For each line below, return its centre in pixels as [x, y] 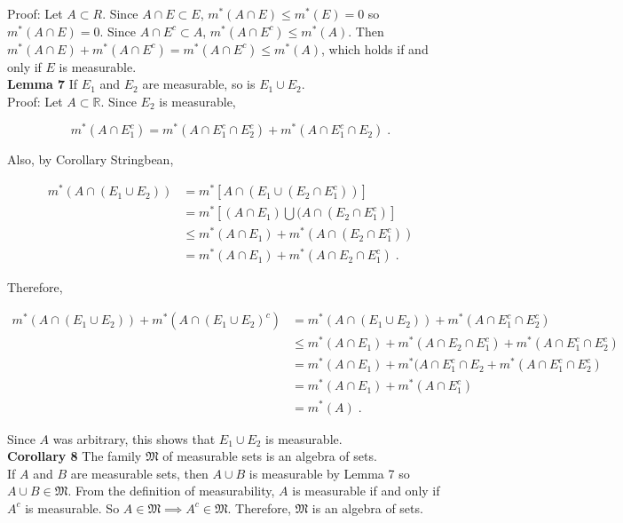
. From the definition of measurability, [171, 491]
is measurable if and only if [366, 491]
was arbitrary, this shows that [134, 438]
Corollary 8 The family [75, 456]
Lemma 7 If [43, 84]
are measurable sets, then [139, 473]
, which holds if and [375, 48]
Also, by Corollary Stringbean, [91, 159]
